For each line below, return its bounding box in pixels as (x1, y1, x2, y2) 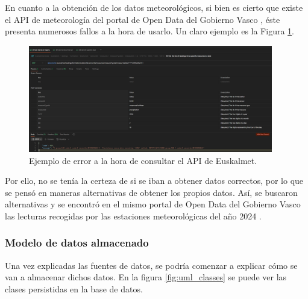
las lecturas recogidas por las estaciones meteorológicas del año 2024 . (5, 209, 262, 222)
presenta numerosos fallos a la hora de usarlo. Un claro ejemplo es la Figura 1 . (5, 25, 294, 37)
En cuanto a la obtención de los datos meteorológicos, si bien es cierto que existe (5, 1, 303, 13)
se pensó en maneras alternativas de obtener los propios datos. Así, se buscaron (5, 186, 298, 198)
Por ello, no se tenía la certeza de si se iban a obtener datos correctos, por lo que (5, 174, 304, 187)
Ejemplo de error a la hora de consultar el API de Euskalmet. (29, 154, 257, 166)
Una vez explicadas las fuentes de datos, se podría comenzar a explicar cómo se (5, 259, 298, 271)
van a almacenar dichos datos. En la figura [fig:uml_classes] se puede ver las (5, 271, 287, 283)
